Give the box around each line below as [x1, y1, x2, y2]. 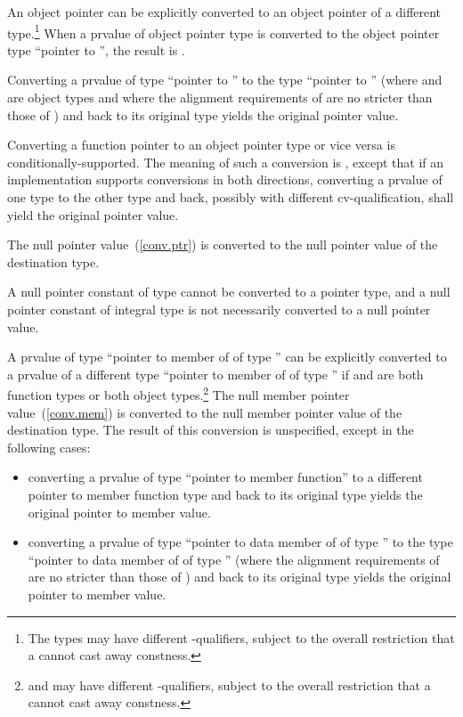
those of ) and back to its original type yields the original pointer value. [7, 105, 399, 124]
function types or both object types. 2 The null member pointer [7, 383, 350, 403]
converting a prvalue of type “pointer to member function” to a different [28, 468, 423, 486]
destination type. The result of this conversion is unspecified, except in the [7, 420, 414, 439]
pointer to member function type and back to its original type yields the [28, 485, 423, 503]
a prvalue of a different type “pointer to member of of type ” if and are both [7, 364, 424, 383]
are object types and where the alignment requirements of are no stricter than [7, 88, 433, 107]
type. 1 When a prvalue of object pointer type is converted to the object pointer [7, 20, 440, 42]
